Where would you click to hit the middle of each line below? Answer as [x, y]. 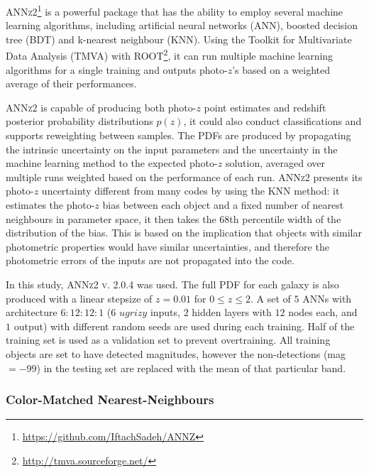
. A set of [271, 298]
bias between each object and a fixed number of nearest [223, 205]
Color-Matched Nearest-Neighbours [110, 399]
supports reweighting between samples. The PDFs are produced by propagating [178, 135]
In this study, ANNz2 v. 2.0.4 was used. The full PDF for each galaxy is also [172, 284]
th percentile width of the [285, 218]
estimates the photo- [50, 205]
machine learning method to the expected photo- [112, 163]
